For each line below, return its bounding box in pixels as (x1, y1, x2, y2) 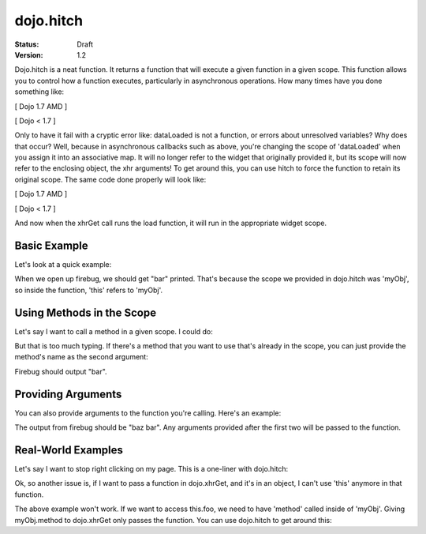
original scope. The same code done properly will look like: (14, 175, 207, 184)
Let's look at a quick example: (14, 259, 112, 269)
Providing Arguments (14, 387, 122, 400)
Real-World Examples (14, 443, 124, 457)
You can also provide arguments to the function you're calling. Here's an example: (14, 408, 282, 418)
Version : (14, 50, 43, 59)
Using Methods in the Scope (14, 306, 157, 319)
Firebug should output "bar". (14, 367, 107, 376)
